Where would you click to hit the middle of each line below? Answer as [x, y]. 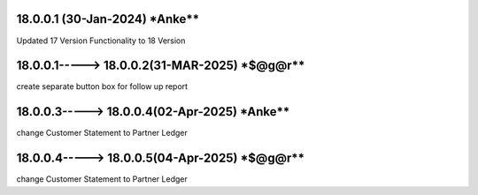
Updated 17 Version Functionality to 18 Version [101, 41]
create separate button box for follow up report [102, 86]
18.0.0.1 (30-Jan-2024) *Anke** [108, 19]
